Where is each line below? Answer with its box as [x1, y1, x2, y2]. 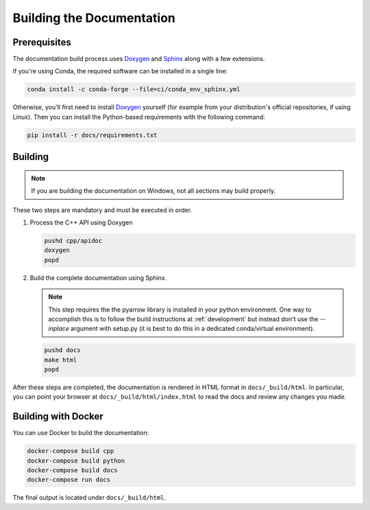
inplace [48, 325, 70, 333]
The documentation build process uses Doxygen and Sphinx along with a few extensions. [12, 55, 265, 63]
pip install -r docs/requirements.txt [27, 131, 158, 139]
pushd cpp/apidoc [44, 237, 103, 244]
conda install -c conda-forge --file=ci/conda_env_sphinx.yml [27, 86, 241, 93]
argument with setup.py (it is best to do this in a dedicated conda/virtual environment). [71, 325, 315, 333]
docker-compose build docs [27, 467, 118, 474]
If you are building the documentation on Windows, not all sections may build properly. [31, 187, 276, 195]
